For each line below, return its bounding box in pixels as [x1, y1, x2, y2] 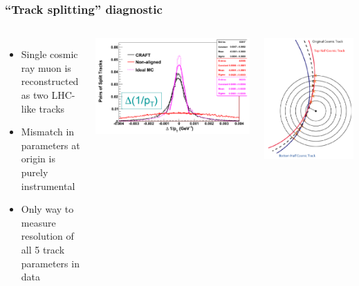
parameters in [21, 256, 80, 270]
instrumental [21, 178, 75, 193]
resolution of [21, 229, 74, 243]
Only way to [21, 202, 74, 216]
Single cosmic [21, 47, 78, 61]
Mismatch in [21, 124, 75, 139]
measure [21, 215, 56, 229]
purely [21, 164, 48, 179]
